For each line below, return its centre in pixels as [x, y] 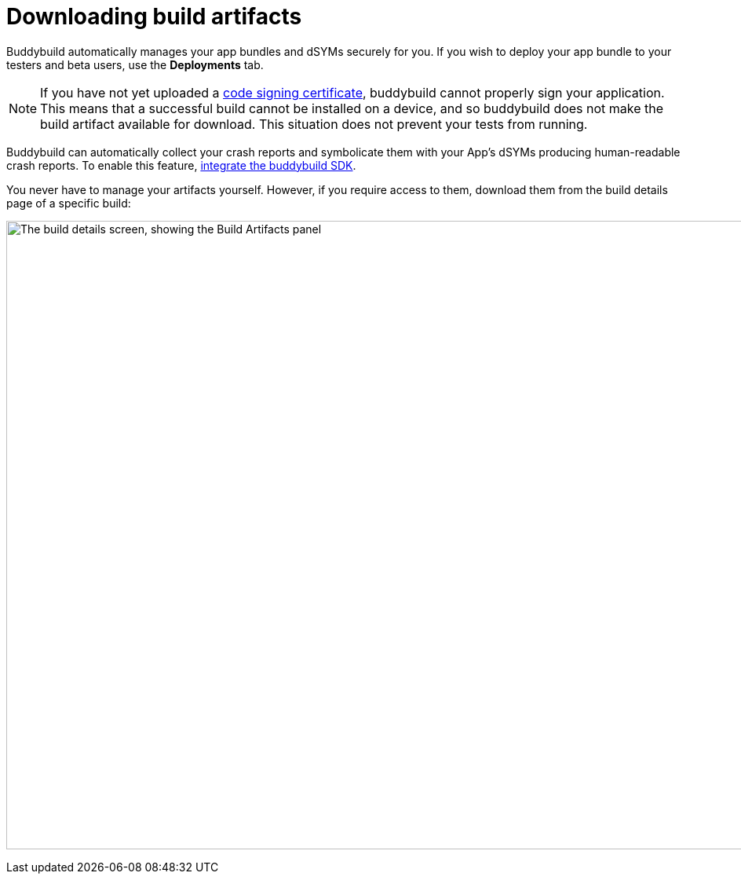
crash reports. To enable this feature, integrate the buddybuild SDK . [181, 165]
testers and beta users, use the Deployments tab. [135, 64]
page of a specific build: [69, 203]
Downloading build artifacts [154, 16]
